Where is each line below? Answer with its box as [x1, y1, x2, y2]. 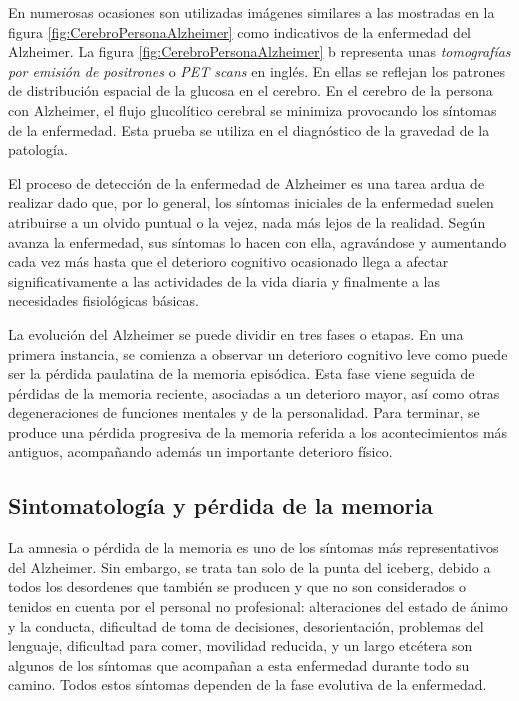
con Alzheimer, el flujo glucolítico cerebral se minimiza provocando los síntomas [8, 99, 497, 120]
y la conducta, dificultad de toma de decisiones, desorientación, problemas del [8, 615, 484, 636]
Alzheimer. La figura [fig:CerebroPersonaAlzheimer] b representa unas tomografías [8, 41, 511, 62]
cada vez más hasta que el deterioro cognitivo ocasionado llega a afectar [8, 251, 449, 272]
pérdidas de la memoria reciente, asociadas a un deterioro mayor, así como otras [8, 382, 500, 403]
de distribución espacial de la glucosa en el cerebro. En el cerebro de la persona [8, 80, 493, 101]
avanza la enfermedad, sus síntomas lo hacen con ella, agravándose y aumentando [8, 231, 507, 252]
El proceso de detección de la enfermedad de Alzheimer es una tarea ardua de [8, 172, 485, 193]
